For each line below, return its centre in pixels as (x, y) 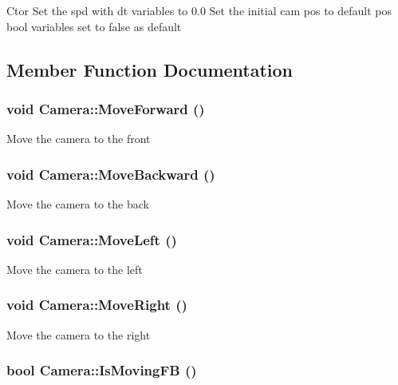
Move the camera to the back (78, 204)
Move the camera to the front (79, 139)
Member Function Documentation (150, 69)
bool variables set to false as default (94, 26)
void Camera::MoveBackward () (111, 174)
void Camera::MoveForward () (106, 108)
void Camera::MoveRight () (97, 305)
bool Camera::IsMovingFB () (102, 370)
